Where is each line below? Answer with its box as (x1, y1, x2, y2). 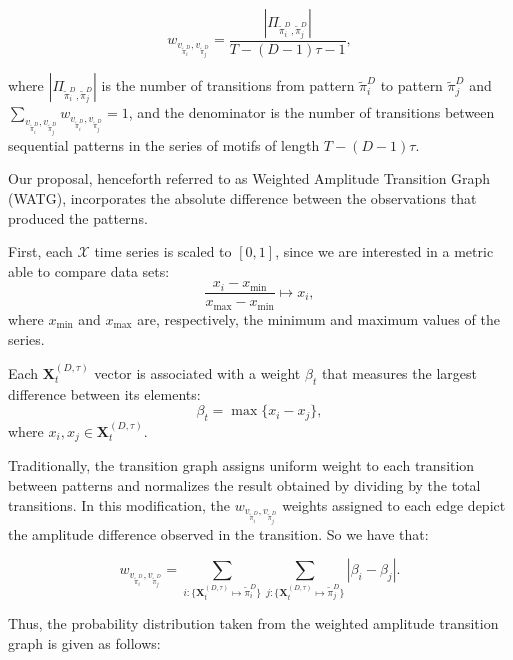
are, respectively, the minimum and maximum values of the (137, 308, 500, 329)
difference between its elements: (8, 383, 201, 404)
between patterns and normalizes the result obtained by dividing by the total (8, 474, 481, 495)
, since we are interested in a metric (275, 241, 494, 262)
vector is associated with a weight (94, 362, 301, 383)
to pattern (380, 75, 443, 96)
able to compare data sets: (8, 260, 170, 281)
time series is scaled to (94, 241, 232, 262)
